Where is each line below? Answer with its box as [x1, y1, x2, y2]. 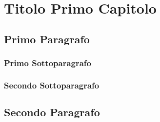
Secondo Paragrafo [4, 105, 100, 120]
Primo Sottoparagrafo [4, 57, 92, 69]
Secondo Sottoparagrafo [4, 79, 100, 91]
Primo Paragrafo [4, 31, 90, 46]
